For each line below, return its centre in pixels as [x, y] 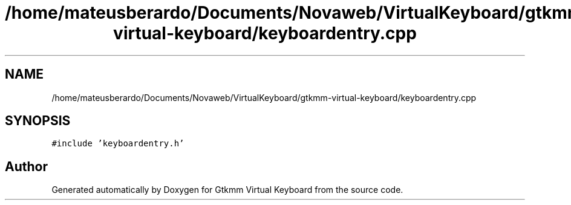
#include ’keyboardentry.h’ [118, 144]
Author [26, 166]
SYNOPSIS [38, 121]
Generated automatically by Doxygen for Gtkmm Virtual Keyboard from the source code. [227, 190]
